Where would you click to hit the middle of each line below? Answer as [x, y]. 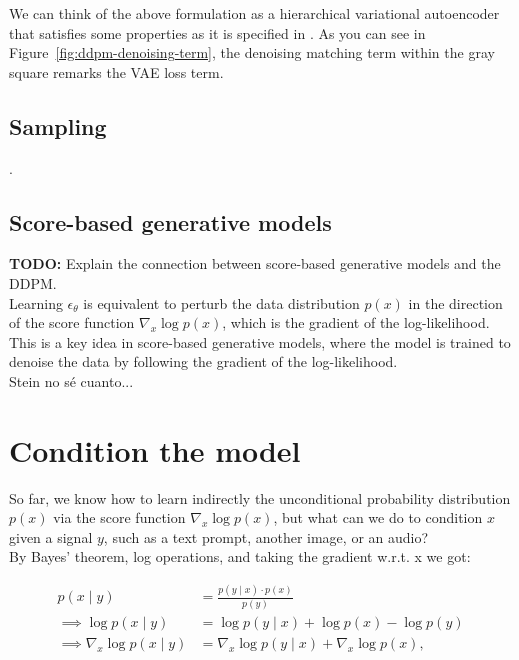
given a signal [51, 536]
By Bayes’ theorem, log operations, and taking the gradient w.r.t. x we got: [240, 556]
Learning [36, 302]
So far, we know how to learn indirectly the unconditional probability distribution [260, 497]
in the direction [455, 302]
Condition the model [155, 449]
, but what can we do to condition [378, 517]
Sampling [58, 125]
